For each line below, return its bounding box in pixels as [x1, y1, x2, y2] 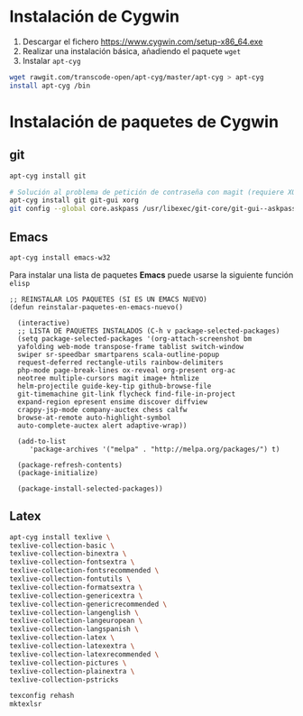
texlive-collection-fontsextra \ [9, 557, 135, 567]
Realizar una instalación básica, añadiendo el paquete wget [22, 45, 242, 56]
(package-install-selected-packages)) [17, 484, 164, 493]
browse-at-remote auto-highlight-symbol [17, 413, 171, 422]
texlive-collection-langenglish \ [9, 608, 140, 617]
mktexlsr [9, 700, 42, 709]
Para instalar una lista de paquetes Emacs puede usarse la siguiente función [9, 269, 294, 280]
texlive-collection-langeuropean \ [9, 616, 143, 626]
